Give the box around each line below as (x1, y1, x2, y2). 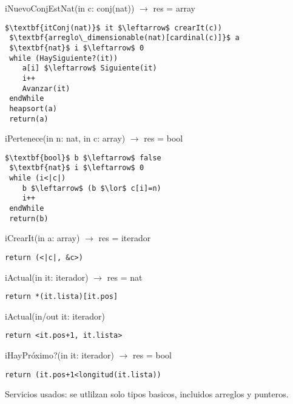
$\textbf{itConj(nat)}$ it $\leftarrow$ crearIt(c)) (5, 23, 222, 32)
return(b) (9, 214, 49, 223)
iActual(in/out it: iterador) (5, 309, 106, 322)
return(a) (9, 114, 49, 123)
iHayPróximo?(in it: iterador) (5, 349, 115, 361)
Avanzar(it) (22, 84, 70, 93)
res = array (153, 2, 195, 14)
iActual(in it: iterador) (5, 270, 89, 283)
